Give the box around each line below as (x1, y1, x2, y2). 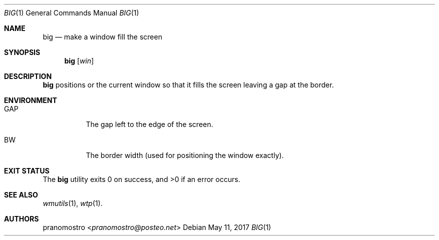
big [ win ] (64, 56, 94, 65)
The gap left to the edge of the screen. (86, 120, 213, 128)
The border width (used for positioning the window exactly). (86, 151, 284, 159)
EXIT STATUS (4, 166, 50, 175)
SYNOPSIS (4, 48, 41, 56)
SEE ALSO (4, 190, 38, 199)
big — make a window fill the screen (43, 32, 162, 41)
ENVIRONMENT (4, 96, 57, 104)
